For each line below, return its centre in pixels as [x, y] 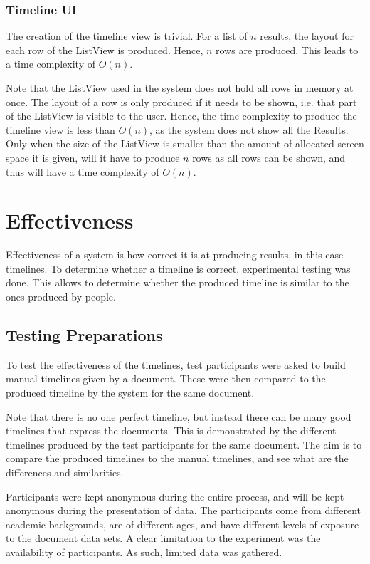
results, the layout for [307, 36]
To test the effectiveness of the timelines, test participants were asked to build [176, 364]
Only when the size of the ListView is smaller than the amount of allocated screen [185, 143]
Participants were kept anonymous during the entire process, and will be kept [175, 496]
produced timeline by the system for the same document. [130, 393]
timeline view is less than [60, 129]
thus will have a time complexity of [83, 171]
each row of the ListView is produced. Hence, [105, 49]
